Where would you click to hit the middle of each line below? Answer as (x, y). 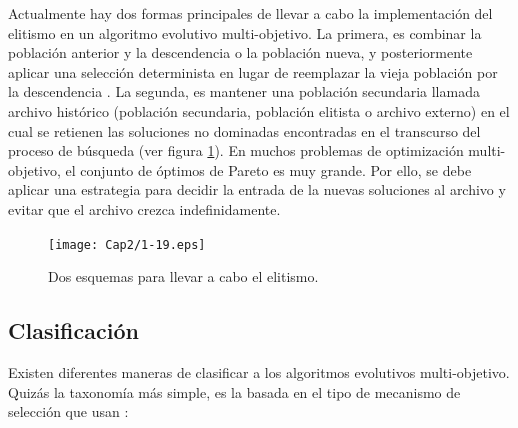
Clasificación (73, 330)
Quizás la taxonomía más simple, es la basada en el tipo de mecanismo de (234, 391)
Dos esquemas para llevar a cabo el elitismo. (183, 276)
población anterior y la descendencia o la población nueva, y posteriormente (240, 52)
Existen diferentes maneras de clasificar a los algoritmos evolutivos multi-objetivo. (259, 371)
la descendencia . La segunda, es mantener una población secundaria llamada (244, 91)
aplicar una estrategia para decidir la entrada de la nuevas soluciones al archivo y (257, 189)
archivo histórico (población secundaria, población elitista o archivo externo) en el (259, 110)
